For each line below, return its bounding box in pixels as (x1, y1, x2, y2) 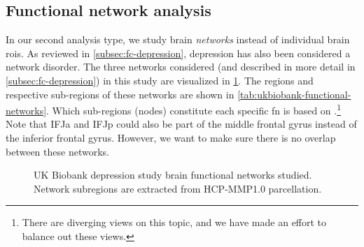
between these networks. (6, 144, 109, 158)
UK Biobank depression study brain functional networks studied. (34, 167, 312, 182)
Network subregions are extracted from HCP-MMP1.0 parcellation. (34, 181, 322, 195)
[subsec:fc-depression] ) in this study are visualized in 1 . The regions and (6, 73, 314, 87)
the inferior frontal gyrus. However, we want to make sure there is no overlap (6, 130, 336, 145)
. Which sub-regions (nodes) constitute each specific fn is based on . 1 (46, 101, 342, 117)
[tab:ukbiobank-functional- (237, 87, 351, 101)
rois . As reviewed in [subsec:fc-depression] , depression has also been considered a (6, 45, 351, 60)
